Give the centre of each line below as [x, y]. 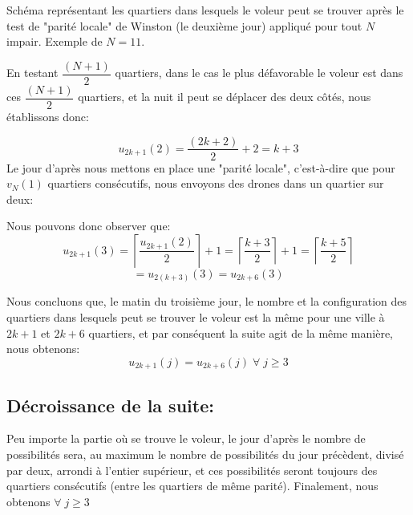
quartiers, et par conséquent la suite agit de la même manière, [241, 333]
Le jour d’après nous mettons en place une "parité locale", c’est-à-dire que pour [201, 167]
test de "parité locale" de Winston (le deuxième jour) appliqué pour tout [184, 25]
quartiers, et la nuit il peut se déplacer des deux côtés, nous [225, 97]
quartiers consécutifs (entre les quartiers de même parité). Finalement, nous [192, 486]
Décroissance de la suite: [110, 405]
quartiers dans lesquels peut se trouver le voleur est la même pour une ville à [196, 317]
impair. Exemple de [55, 41]
